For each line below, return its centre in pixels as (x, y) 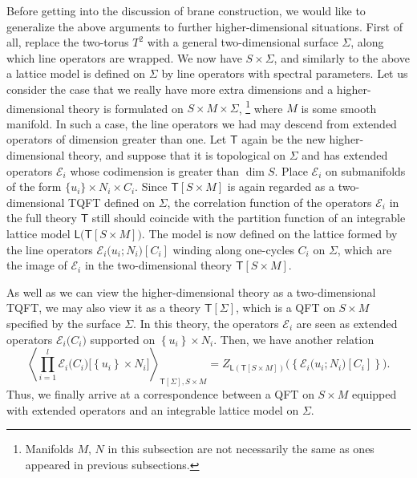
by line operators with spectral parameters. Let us (285, 73)
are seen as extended (347, 323)
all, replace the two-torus (68, 42)
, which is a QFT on (285, 308)
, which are (364, 249)
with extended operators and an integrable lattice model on (153, 409)
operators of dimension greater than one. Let (117, 139)
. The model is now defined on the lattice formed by (269, 233)
